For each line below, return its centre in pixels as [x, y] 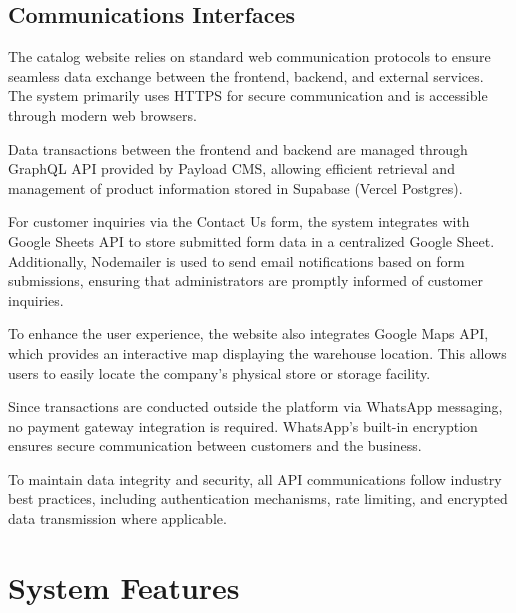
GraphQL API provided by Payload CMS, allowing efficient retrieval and [231, 168]
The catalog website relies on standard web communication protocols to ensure [249, 56]
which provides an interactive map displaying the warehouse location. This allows [257, 352]
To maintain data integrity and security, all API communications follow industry [255, 478]
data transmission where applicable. [117, 518]
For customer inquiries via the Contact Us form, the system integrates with [239, 221]
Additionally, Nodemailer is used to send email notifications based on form [236, 260]
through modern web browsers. [102, 114]
